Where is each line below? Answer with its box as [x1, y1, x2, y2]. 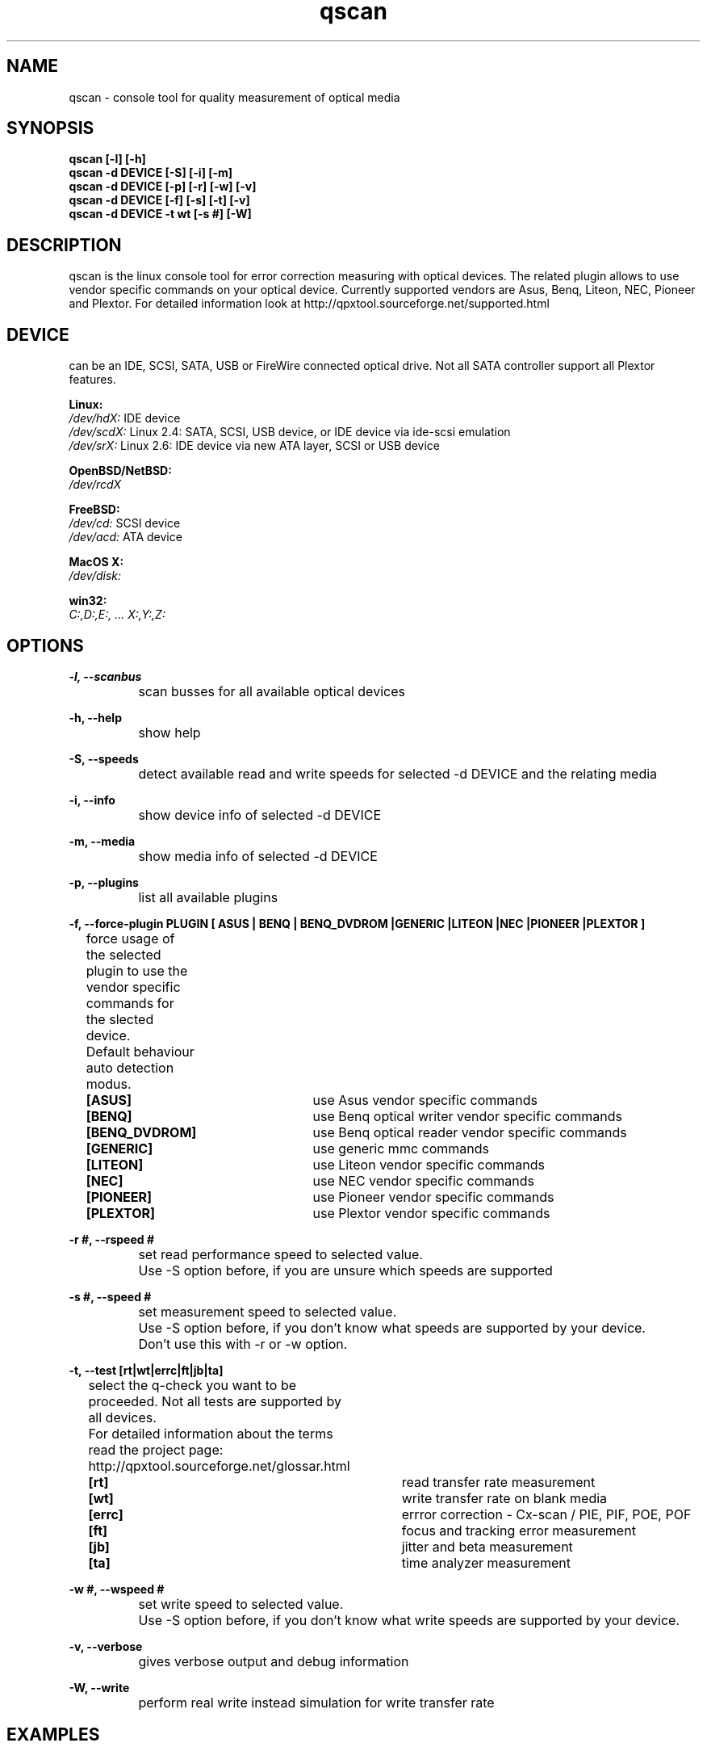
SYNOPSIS [6, 118, 94, 139]
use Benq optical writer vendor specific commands [312, 1107, 622, 1124]
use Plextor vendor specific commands [312, 1204, 550, 1221]
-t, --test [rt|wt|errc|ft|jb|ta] [69, 1363, 224, 1377]
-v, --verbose [69, 1639, 143, 1653]
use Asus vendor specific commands [312, 1091, 538, 1108]
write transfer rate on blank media [401, 1489, 608, 1506]
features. [69, 372, 116, 387]
